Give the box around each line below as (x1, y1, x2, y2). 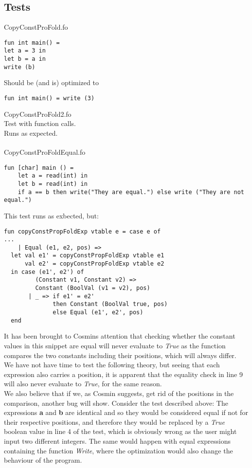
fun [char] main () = (4, 164, 74, 171)
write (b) (4, 63, 36, 71)
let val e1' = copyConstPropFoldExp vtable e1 (11, 252, 164, 259)
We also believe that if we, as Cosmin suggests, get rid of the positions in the (4, 388, 234, 398)
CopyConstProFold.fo (4, 22, 68, 32)
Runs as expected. (4, 127, 58, 138)
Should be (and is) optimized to (4, 77, 99, 88)
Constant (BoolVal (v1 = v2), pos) (35, 285, 150, 292)
